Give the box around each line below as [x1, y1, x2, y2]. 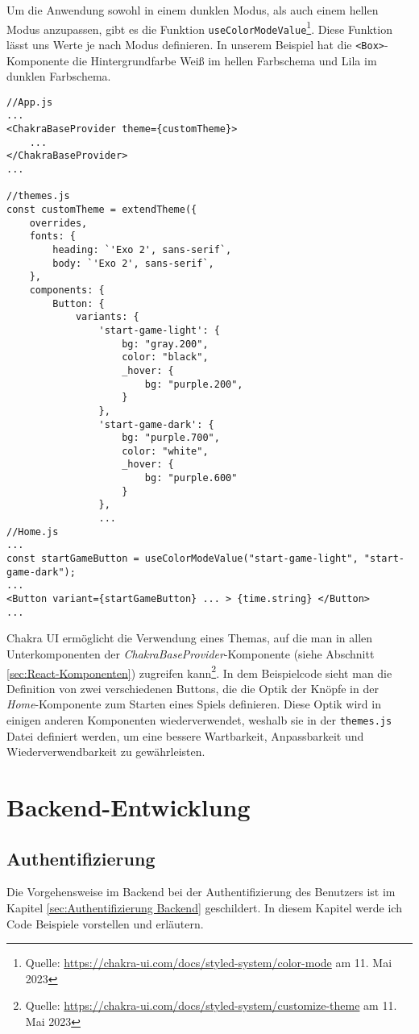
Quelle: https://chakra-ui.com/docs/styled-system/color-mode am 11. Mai [25, 954, 392, 971]
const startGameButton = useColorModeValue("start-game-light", [6, 553, 359, 565]
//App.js [6, 96, 53, 108]
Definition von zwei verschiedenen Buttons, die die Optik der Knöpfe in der [6, 679, 379, 696]
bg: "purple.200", [144, 378, 243, 390]
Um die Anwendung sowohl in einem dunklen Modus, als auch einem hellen [6, 2, 379, 18]
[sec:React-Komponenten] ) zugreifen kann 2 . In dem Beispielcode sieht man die [6, 662, 392, 681]
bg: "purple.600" [144, 472, 238, 484]
